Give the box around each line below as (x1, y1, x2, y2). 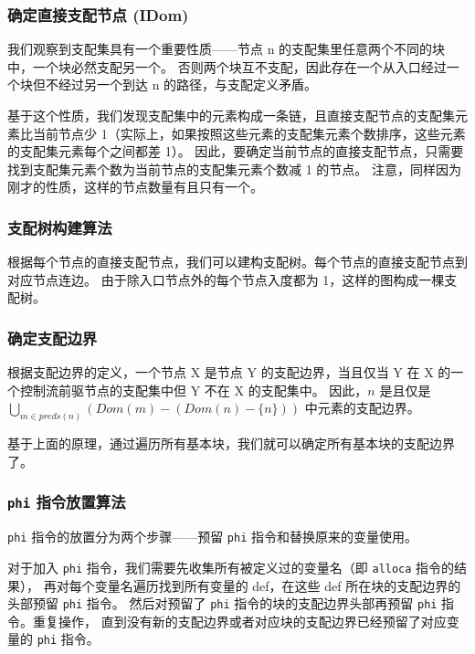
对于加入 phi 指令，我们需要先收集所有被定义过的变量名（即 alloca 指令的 (7, 557, 455, 576)
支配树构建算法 (7, 216, 112, 238)
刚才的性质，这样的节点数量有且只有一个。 (7, 177, 263, 196)
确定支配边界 (7, 326, 98, 349)
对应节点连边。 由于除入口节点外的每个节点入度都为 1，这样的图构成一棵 (7, 269, 445, 289)
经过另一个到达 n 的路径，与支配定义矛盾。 (58, 75, 318, 94)
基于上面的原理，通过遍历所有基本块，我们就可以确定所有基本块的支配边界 (7, 434, 455, 453)
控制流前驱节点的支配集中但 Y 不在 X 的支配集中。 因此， (19, 380, 368, 399)
